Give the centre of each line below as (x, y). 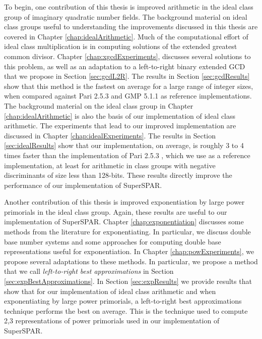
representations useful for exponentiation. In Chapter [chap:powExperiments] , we (129, 251)
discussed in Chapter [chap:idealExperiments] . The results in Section (110, 135)
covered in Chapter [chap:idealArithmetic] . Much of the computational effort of (126, 36)
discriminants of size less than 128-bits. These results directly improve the (118, 175)
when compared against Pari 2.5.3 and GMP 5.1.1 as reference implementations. (128, 96)
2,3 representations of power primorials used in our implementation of (112, 321)
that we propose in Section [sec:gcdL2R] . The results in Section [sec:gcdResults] (127, 76)
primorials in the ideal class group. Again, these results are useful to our (116, 211)
